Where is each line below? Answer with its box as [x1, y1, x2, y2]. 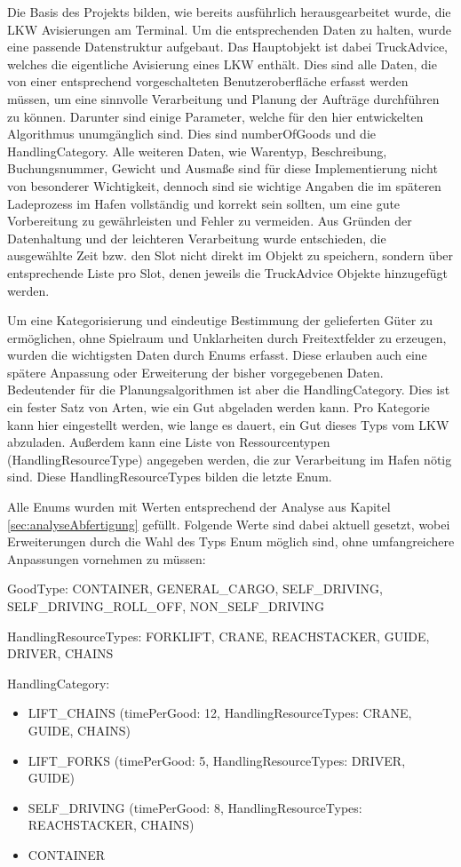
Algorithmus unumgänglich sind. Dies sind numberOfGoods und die [7, 124, 376, 143]
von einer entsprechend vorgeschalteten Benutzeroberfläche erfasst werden [7, 72, 409, 91]
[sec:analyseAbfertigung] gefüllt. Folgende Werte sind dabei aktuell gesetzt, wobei [7, 514, 450, 533]
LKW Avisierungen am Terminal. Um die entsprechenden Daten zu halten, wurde [7, 20, 452, 38]
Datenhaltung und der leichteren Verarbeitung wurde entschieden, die [7, 228, 386, 247]
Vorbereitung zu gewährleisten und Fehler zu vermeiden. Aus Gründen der [7, 211, 412, 230]
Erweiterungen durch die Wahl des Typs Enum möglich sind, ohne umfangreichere [7, 532, 455, 551]
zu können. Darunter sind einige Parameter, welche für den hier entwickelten [7, 107, 424, 125]
